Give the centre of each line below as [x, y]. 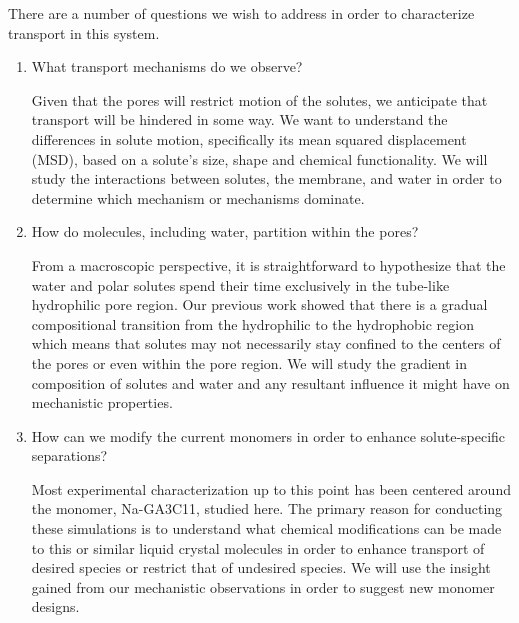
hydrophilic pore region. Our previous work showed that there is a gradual [259, 304]
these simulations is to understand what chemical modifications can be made [266, 528]
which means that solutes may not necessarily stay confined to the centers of [266, 343]
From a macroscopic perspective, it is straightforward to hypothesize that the [268, 264]
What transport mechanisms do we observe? [167, 66]
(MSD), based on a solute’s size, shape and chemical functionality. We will [259, 158]
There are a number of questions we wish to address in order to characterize [241, 13]
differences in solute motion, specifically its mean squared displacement [249, 138]
